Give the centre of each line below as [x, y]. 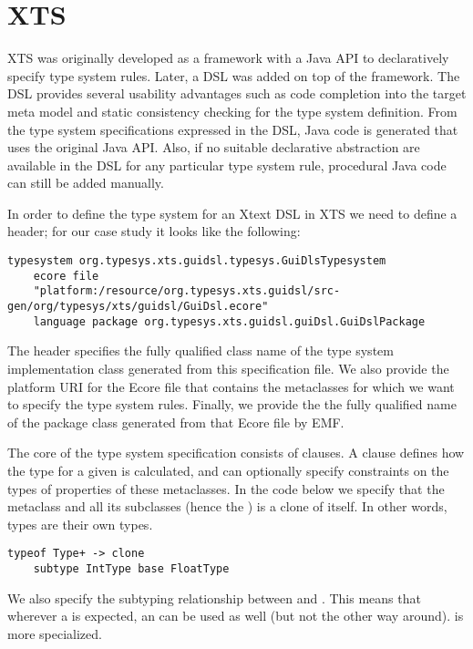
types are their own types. [80, 524]
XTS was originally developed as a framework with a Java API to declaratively [228, 58]
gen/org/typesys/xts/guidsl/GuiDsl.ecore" [138, 307]
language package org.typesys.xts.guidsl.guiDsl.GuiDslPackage [229, 321]
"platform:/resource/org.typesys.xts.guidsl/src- [187, 291]
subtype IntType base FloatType [131, 568]
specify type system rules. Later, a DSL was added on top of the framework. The [234, 75]
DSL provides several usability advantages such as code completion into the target [237, 93]
